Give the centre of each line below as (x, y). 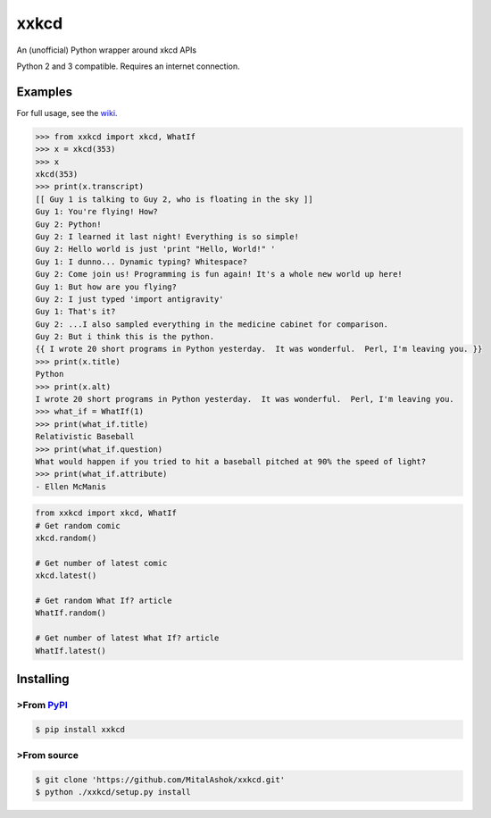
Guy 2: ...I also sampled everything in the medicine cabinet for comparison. (212, 324)
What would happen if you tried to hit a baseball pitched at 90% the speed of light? (231, 461)
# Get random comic (78, 526)
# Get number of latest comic (101, 563)
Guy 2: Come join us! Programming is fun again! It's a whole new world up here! (219, 274)
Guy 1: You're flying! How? (96, 212)
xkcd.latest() (66, 576)
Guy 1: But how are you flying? (106, 287)
